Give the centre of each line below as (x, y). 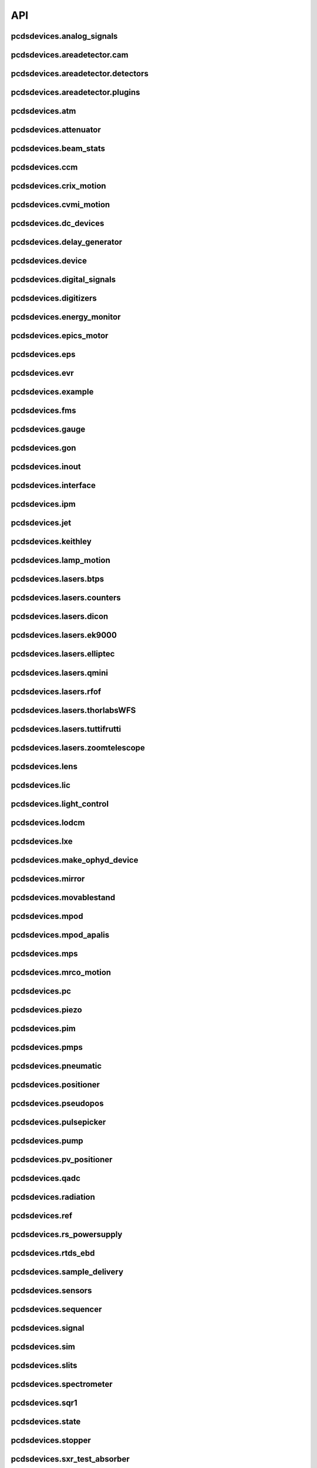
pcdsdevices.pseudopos (57, 1103)
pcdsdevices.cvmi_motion (60, 205)
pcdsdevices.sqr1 (44, 1403)
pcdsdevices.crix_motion (58, 186)
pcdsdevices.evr (43, 373)
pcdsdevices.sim (43, 1347)
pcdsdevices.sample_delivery (67, 1272)
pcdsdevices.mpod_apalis (60, 935)
